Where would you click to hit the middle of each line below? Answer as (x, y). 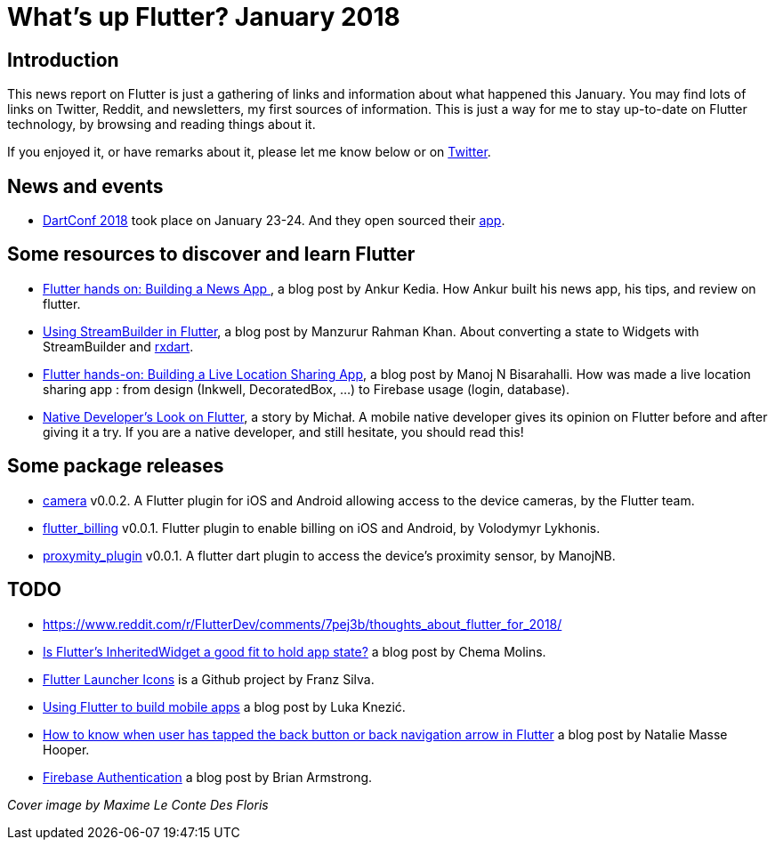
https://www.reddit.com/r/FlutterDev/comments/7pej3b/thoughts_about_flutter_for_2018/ (303, 624)
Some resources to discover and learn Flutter (211, 254)
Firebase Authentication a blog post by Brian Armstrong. (208, 777)
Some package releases (116, 466)
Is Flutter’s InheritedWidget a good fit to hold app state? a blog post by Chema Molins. (295, 651)
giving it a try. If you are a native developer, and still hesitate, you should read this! (283, 432)
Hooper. (66, 749)
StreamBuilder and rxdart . (118, 346)
